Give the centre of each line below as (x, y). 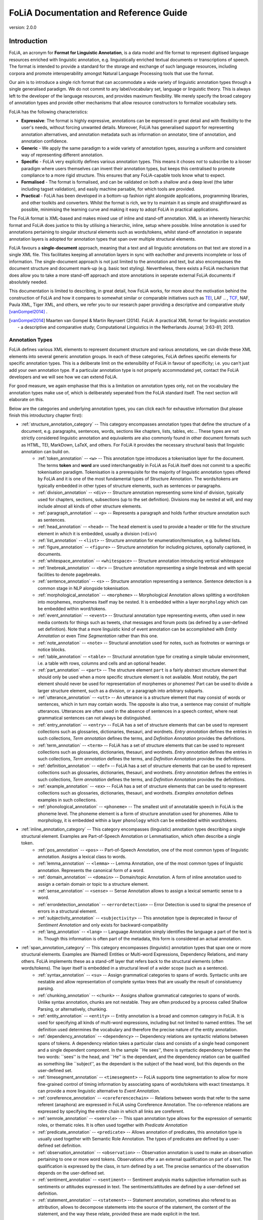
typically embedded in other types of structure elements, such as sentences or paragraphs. (130, 486)
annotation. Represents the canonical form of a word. (91, 870)
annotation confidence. (45, 141)
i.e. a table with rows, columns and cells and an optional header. (102, 663)
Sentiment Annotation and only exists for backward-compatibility (103, 925)
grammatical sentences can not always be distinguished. (95, 718)
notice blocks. (52, 650)
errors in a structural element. (67, 911)
